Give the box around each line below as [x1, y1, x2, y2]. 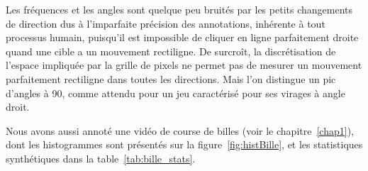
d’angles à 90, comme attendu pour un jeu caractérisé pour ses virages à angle [6, 85, 345, 100]
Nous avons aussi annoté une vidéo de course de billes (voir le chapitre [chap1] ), [6, 123, 354, 138]
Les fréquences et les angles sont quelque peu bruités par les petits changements [6, 2, 352, 16]
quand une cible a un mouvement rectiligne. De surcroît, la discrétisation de [6, 43, 336, 58]
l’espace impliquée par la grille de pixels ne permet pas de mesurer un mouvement [6, 57, 362, 72]
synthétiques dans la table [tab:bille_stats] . [6, 150, 196, 165]
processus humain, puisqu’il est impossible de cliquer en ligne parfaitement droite [6, 30, 359, 45]
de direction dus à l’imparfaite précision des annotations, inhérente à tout [6, 16, 325, 31]
